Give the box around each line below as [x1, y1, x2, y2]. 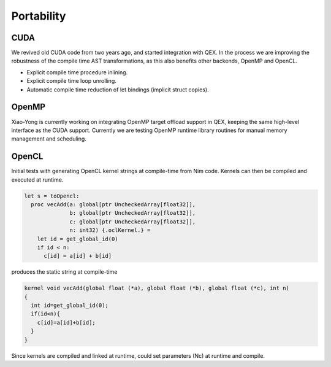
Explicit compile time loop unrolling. [26, 77, 116, 85]
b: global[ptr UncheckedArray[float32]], [69, 209, 196, 217]
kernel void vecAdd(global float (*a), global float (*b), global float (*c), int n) [24, 285, 289, 292]
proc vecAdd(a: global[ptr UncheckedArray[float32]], [31, 201, 196, 208]
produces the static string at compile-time [11, 268, 118, 276]
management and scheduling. [11, 135, 87, 142]
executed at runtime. [11, 176, 64, 183]
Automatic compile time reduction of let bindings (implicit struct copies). [26, 86, 209, 93]
